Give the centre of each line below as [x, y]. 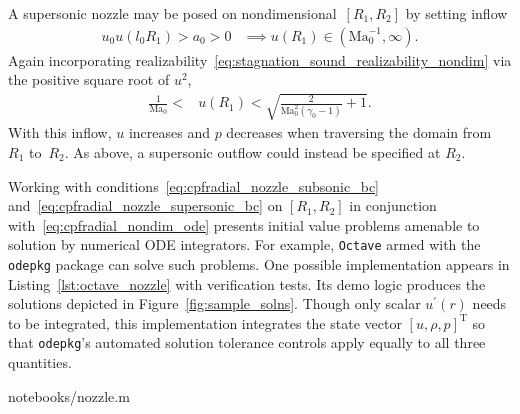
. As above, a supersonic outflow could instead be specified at [252, 151]
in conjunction [393, 205]
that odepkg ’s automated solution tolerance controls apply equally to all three [247, 342]
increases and [169, 132]
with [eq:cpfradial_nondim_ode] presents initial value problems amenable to [244, 224]
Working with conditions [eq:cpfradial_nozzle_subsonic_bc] [193, 185]
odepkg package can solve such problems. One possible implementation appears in [259, 264]
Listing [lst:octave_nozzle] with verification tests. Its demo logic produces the [247, 283]
